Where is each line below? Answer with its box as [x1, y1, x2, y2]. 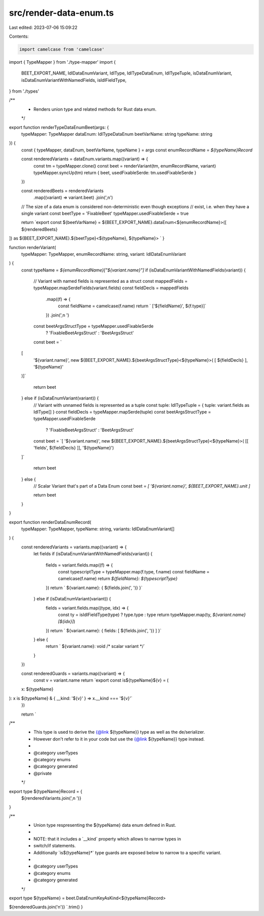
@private [33, 770, 52, 776]
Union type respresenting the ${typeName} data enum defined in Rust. [33, 822, 176, 828]
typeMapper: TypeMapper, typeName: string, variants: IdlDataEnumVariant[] [21, 526, 175, 532]
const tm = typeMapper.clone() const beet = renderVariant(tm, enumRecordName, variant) [33, 163, 216, 169]
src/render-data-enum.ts [9, 7, 114, 18]
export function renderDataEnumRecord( [9, 519, 91, 525]
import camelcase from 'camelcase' [19, 47, 105, 52]
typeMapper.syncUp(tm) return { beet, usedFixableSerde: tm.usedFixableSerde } [33, 170, 197, 175]
